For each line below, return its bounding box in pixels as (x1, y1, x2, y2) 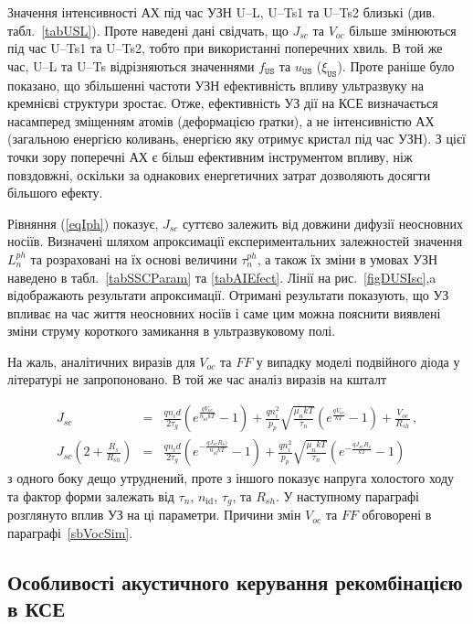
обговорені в (362, 505, 432, 524)
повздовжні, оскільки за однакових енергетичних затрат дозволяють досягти (7, 165, 431, 184)
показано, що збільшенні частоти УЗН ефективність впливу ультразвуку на (7, 75, 424, 94)
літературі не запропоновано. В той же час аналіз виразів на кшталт (7, 370, 387, 389)
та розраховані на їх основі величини (30, 249, 237, 268)
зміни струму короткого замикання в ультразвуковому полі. (7, 321, 336, 340)
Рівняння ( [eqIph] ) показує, (7, 213, 159, 232)
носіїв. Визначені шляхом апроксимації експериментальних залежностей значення (7, 231, 463, 251)
